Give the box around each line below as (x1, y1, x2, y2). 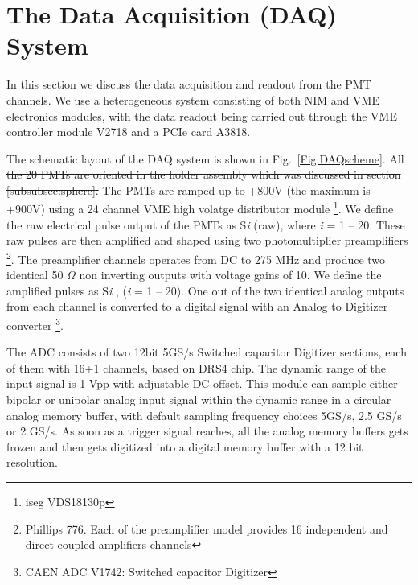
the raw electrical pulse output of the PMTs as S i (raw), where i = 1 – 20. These (6, 216, 405, 233)
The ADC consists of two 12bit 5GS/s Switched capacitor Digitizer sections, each (6, 344, 407, 360)
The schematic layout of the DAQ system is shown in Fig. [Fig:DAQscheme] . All (6, 150, 404, 167)
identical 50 (6, 266, 64, 283)
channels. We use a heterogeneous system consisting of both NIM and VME (6, 91, 379, 108)
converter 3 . (6, 314, 64, 333)
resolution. (6, 454, 58, 471)
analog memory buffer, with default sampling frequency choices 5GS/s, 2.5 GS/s (6, 406, 402, 423)
